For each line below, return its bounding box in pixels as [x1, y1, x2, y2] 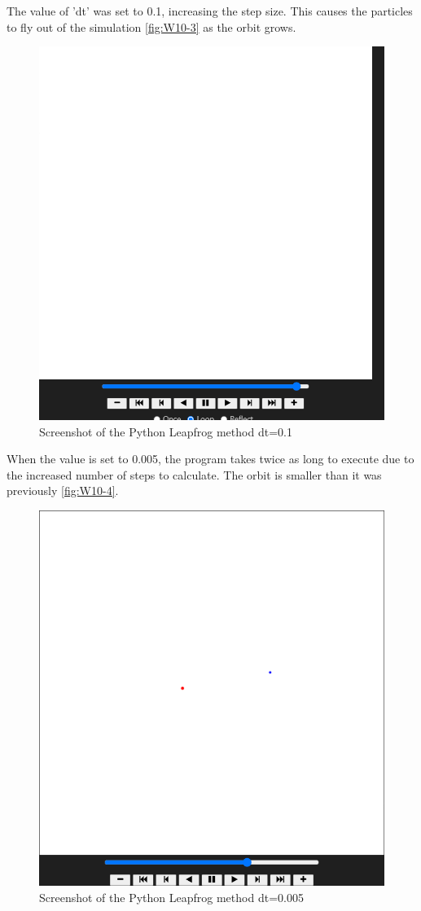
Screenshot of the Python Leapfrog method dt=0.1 [39, 423, 292, 440]
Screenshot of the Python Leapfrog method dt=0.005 [39, 888, 304, 905]
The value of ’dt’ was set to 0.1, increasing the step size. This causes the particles [7, 2, 413, 19]
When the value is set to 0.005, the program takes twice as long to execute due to [7, 450, 414, 467]
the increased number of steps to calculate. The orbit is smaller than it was [7, 466, 382, 483]
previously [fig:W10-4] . [7, 482, 119, 499]
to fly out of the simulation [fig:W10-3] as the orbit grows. [7, 18, 296, 35]
